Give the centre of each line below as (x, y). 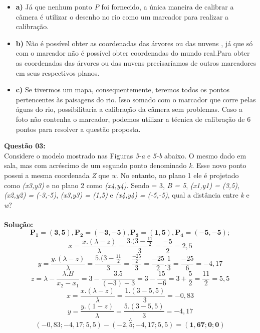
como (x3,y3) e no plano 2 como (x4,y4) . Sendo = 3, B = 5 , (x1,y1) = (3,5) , (122, 185)
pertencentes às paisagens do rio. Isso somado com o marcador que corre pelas (136, 99)
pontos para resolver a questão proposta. (78, 129)
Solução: (19, 224)
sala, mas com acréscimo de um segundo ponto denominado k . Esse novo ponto (125, 165)
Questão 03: (25, 146)
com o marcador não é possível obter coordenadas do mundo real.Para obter (133, 53)
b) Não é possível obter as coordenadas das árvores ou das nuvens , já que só (134, 43)
